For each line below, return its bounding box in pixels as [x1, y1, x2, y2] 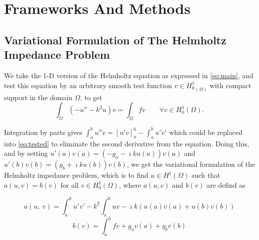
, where [119, 179, 141, 190]
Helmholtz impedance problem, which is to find [4, 170, 148, 180]
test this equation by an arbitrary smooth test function [4, 80, 172, 90]
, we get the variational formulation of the [127, 159, 255, 169]
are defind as [206, 179, 246, 190]
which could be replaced [169, 126, 243, 137]
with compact [210, 80, 252, 90]
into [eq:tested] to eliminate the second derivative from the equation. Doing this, [4, 138, 250, 148]
